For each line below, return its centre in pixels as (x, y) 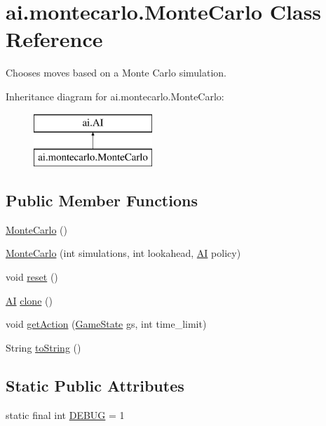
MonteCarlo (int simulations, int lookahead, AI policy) (123, 253)
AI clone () (29, 300)
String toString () (43, 347)
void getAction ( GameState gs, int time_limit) (106, 324)
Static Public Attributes (95, 385)
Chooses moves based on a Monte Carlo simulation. (116, 73)
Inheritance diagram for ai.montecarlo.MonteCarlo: (115, 96)
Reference (54, 39)
